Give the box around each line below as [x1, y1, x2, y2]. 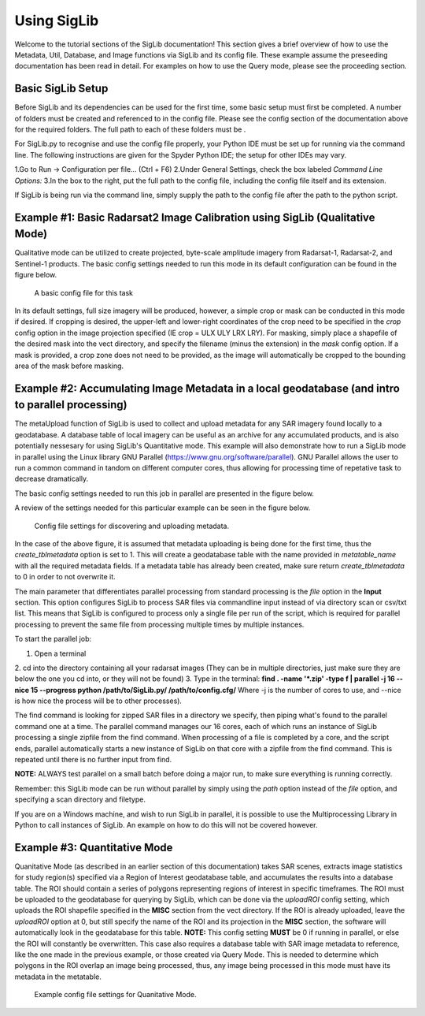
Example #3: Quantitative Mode [14, 840, 173, 854]
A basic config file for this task [34, 288, 134, 297]
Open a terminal [34, 649, 87, 658]
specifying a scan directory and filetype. [14, 795, 146, 804]
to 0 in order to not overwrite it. [14, 572, 116, 582]
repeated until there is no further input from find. [14, 755, 172, 765]
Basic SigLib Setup [14, 82, 109, 95]
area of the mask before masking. [14, 361, 124, 370]
